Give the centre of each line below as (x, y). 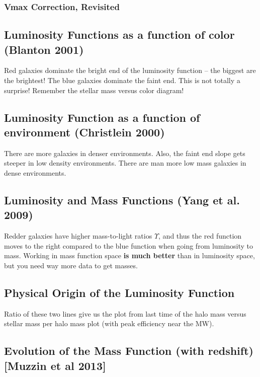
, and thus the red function (200, 236)
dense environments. (35, 173)
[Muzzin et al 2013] (55, 365)
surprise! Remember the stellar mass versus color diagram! (94, 90)
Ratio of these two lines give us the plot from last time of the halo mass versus (125, 313)
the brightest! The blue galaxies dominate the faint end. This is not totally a (122, 80)
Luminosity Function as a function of (102, 117)
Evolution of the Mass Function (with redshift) (129, 351)
